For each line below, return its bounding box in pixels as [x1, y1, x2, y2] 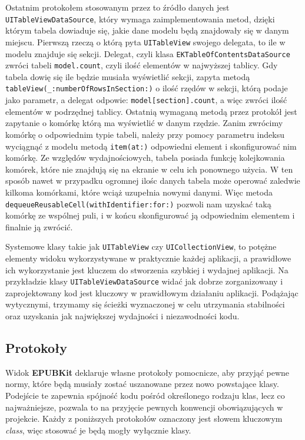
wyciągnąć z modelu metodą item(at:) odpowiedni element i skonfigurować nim [5, 140, 297, 152]
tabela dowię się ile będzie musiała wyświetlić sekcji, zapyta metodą [5, 70, 250, 82]
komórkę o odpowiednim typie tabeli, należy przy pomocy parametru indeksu [5, 128, 284, 140]
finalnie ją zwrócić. [5, 220, 73, 233]
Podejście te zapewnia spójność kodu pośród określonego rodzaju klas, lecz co [5, 389, 285, 402]
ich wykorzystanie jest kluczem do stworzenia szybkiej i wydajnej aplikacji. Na [5, 263, 289, 276]
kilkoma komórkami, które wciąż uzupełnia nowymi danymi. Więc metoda [5, 186, 273, 198]
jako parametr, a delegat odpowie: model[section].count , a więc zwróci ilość [5, 94, 287, 106]
